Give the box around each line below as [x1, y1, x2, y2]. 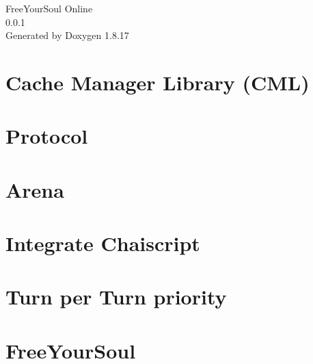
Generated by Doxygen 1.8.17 [5, 28, 129, 42]
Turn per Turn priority [5, 283, 227, 311]
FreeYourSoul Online [5, 1, 93, 15]
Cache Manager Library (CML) [5, 68, 310, 96]
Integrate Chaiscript [5, 229, 200, 257]
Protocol [5, 122, 88, 150]
